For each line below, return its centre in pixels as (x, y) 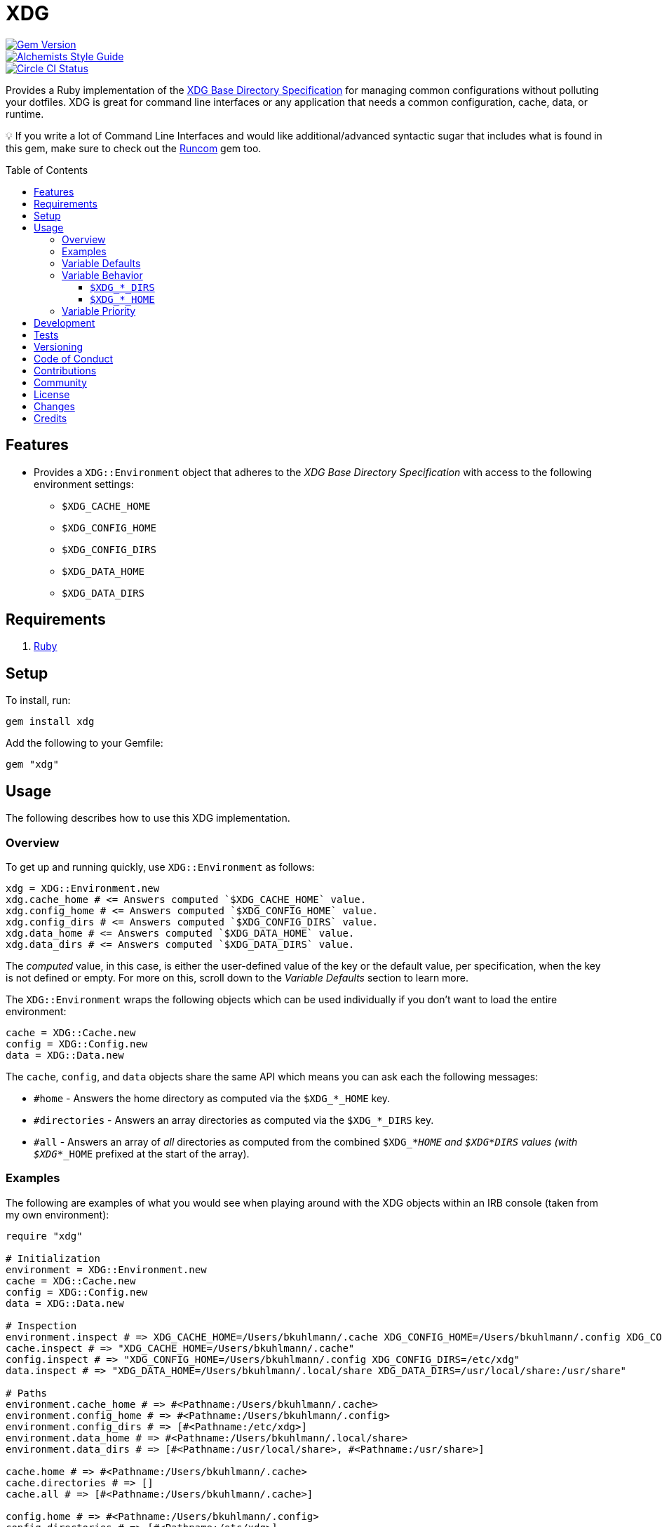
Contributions (65, 370)
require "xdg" (44, 1236)
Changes (54, 406)
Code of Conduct (74, 358)
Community (60, 382)
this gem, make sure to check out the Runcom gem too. (134, 148)
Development (65, 323)
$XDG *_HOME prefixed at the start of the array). (142, 1153)
